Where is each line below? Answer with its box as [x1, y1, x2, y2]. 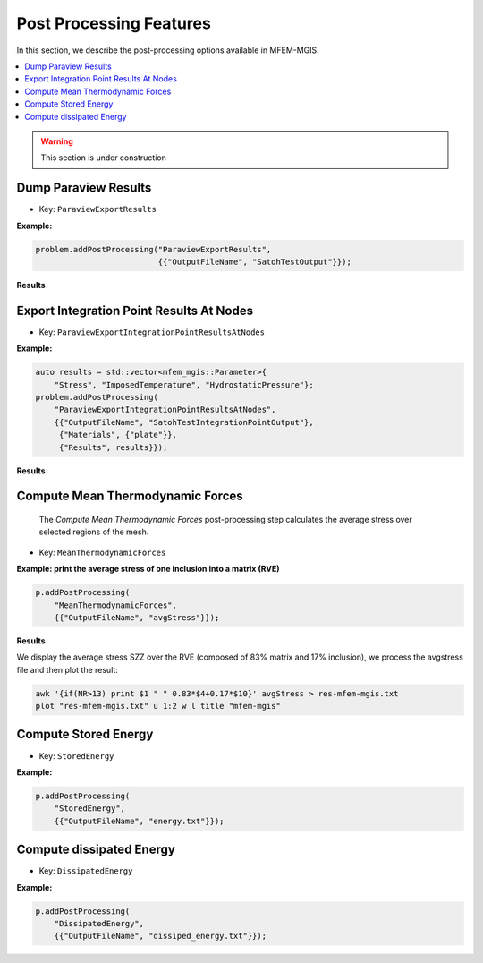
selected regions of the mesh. [38, 526, 149, 537]
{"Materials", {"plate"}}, [58, 430, 178, 440]
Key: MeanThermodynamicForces [38, 547, 166, 558]
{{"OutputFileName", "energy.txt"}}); [54, 815, 225, 826]
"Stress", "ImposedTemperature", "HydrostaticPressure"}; [54, 379, 314, 389]
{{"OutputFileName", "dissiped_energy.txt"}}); [54, 931, 267, 942]
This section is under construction [40, 152, 167, 163]
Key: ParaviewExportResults [38, 204, 157, 215]
